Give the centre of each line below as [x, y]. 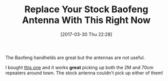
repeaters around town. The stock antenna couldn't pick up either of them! [84, 73]
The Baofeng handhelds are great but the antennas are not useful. [75, 58]
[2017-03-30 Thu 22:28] [86, 34]
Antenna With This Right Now [86, 20]
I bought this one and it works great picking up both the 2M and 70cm [80, 67]
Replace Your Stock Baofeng [86, 9]
